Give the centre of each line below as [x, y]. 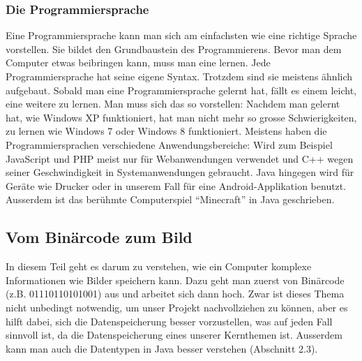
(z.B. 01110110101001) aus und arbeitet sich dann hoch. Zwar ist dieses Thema [175, 294]
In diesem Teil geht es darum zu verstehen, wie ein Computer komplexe [159, 266]
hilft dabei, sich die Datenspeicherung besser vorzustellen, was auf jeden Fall [169, 321]
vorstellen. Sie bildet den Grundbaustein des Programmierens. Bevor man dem [174, 49]
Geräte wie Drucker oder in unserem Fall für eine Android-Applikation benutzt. [176, 185]
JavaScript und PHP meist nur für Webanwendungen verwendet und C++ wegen [180, 158]
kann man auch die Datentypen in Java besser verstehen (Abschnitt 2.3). [162, 348]
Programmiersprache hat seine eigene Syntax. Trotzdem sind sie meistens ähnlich [179, 76]
